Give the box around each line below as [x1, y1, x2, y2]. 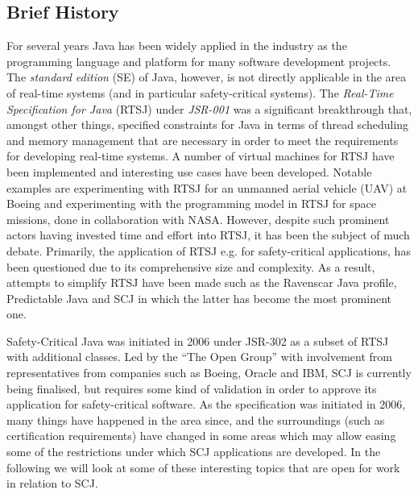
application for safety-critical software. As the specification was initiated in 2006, [6, 396, 406, 413]
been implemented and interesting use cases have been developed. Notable [6, 163, 372, 180]
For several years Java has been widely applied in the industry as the [6, 37, 347, 54]
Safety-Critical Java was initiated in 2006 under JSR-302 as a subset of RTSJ [6, 332, 389, 349]
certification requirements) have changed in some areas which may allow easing [6, 427, 396, 444]
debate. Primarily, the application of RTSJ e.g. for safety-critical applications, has [6, 242, 411, 259]
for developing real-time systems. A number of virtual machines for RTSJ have [6, 147, 395, 164]
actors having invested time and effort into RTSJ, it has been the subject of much [6, 226, 410, 243]
